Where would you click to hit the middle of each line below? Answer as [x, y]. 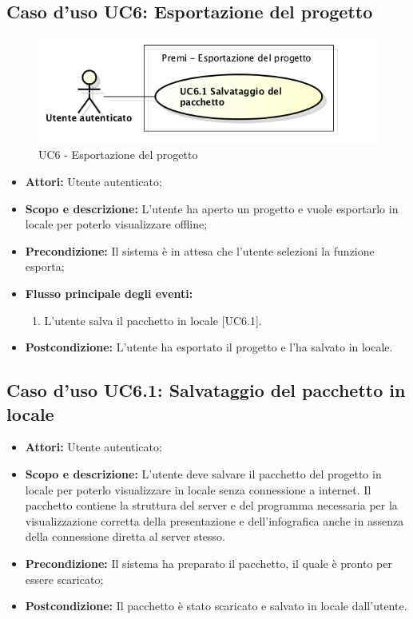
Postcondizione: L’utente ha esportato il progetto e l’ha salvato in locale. [209, 347]
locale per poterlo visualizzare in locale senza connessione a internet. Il [198, 489]
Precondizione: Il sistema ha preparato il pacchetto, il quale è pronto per [208, 563]
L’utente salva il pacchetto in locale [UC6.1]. [153, 320]
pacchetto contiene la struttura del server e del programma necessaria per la [211, 505]
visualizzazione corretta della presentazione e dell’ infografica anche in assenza [214, 520]
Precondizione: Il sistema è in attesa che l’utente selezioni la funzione [200, 250]
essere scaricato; [64, 579]
